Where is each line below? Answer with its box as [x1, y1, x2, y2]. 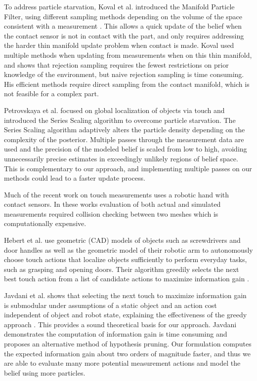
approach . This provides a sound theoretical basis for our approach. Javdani [4, 319, 237, 329]
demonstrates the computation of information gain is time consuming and [4, 329, 227, 339]
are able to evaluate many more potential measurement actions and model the [4, 358, 241, 368]
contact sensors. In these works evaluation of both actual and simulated [4, 199, 221, 209]
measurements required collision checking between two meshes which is [4, 208, 218, 219]
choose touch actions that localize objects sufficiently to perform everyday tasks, [4, 254, 247, 265]
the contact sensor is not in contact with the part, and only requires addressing [4, 30, 244, 40]
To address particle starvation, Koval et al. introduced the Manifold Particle [4, 1, 235, 11]
